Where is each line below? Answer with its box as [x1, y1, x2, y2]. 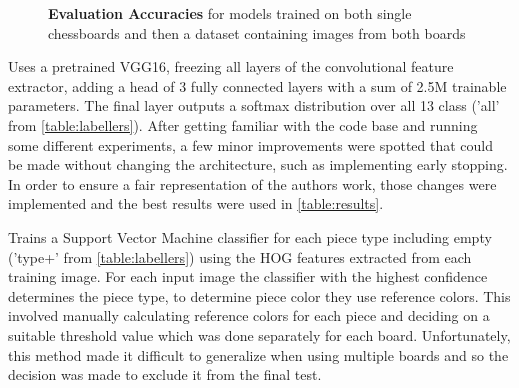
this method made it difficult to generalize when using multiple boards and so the [8, 344, 509, 365]
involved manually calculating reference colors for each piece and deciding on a [8, 305, 490, 326]
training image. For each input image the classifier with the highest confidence [8, 266, 488, 287]
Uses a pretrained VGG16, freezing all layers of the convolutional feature [8, 56, 454, 77]
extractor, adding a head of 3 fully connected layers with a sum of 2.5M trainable [8, 75, 507, 96]
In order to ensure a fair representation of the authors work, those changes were [8, 173, 497, 194]
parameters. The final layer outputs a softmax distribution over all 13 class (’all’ [8, 95, 500, 116]
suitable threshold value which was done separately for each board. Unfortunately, [8, 324, 511, 345]
